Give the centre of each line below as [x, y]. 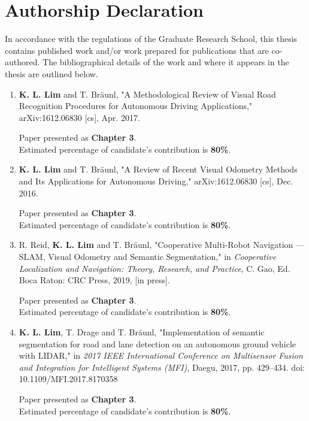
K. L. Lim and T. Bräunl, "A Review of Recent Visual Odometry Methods [158, 169]
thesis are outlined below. [51, 73]
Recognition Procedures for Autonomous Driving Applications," [136, 106]
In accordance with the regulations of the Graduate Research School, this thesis [151, 39]
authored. [22, 62]
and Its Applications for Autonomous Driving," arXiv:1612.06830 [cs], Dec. [156, 181]
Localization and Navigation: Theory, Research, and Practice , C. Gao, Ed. [154, 268]
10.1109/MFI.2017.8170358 [68, 379]
